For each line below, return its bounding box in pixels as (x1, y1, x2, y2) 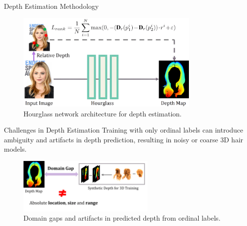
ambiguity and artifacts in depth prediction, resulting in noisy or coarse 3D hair (4, 134, 244, 144)
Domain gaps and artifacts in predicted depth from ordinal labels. (23, 213, 221, 223)
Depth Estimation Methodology (4, 1, 99, 11)
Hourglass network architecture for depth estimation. (23, 108, 182, 118)
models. (4, 144, 27, 154)
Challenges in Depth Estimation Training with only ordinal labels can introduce (4, 125, 244, 135)
